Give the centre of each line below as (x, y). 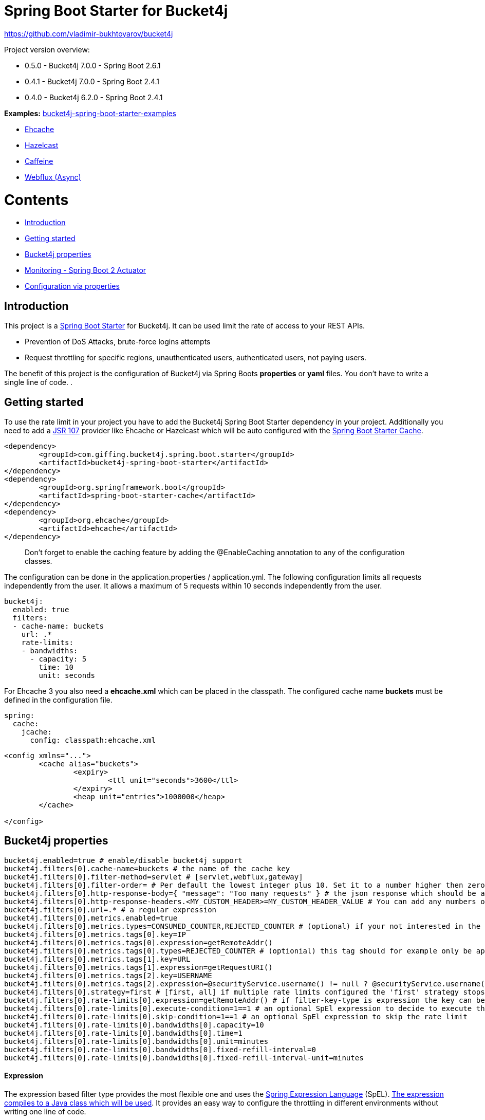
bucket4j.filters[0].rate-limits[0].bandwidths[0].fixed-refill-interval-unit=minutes (184, 1058)
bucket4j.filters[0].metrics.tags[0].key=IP (95, 934)
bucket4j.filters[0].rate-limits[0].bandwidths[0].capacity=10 (134, 1025)
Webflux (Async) (53, 177)
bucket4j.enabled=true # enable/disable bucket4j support (123, 860)
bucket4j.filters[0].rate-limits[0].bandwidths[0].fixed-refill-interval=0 (160, 1049)
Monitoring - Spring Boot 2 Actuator (86, 270)
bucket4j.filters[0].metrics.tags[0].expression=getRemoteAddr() (138, 942)
